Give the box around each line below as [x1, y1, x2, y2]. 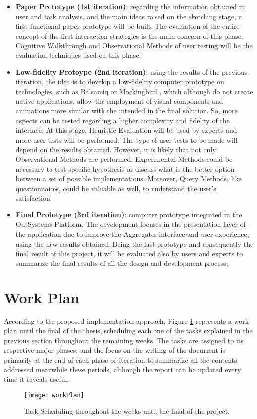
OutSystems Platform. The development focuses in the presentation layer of [15, 219, 246, 229]
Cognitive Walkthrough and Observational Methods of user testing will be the [15, 40, 253, 51]
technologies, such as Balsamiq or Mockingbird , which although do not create [15, 86, 253, 96]
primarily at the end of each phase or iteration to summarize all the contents [4, 354, 237, 365]
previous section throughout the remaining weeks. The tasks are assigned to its [4, 335, 244, 345]
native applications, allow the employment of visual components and [15, 96, 223, 106]
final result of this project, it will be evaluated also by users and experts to [15, 248, 243, 259]
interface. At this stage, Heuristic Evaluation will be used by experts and [15, 125, 237, 135]
